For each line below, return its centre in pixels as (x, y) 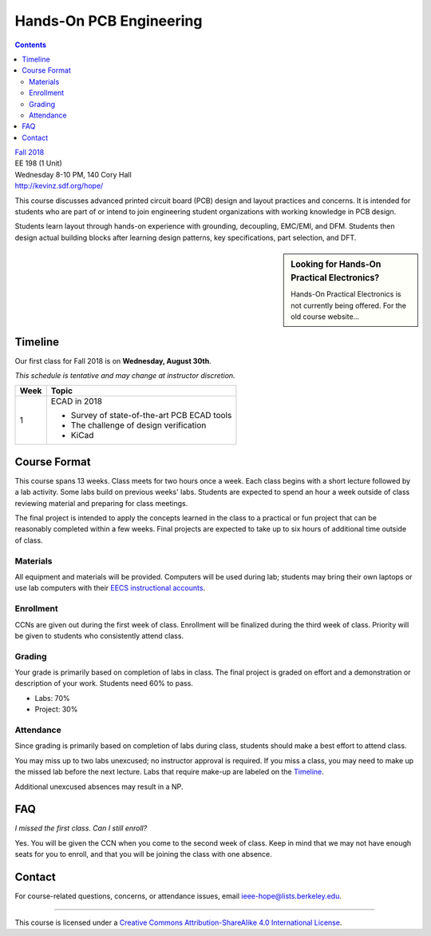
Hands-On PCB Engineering (109, 21)
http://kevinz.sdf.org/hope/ (59, 186)
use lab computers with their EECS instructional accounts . (110, 588)
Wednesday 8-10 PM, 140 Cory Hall (73, 174)
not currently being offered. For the (349, 305)
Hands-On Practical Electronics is (346, 294)
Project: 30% (56, 709)
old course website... (325, 317)
